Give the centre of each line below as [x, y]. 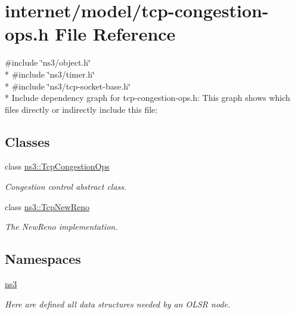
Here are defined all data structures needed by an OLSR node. [118, 304]
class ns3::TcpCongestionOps [57, 166]
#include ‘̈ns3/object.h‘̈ [48, 62]
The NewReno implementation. [61, 227]
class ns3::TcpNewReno [47, 206]
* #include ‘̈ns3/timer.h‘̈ [50, 74]
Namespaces [43, 259]
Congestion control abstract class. [66, 187]
